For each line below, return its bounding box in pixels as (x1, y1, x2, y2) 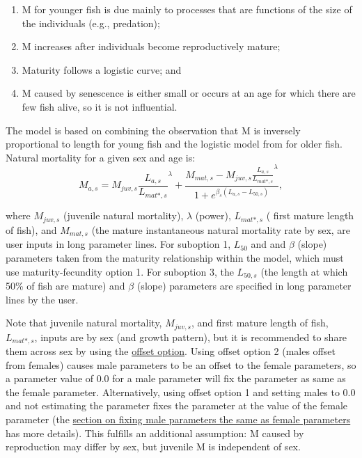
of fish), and (6, 222, 57, 237)
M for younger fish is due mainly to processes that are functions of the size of (22, 2, 352, 16)
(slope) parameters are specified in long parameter (136, 278, 352, 292)
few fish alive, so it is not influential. (22, 99, 178, 113)
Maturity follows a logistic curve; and (22, 62, 182, 77)
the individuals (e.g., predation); (22, 15, 160, 30)
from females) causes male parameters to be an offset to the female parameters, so (6, 357, 356, 372)
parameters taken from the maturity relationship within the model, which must (6, 250, 344, 264)
